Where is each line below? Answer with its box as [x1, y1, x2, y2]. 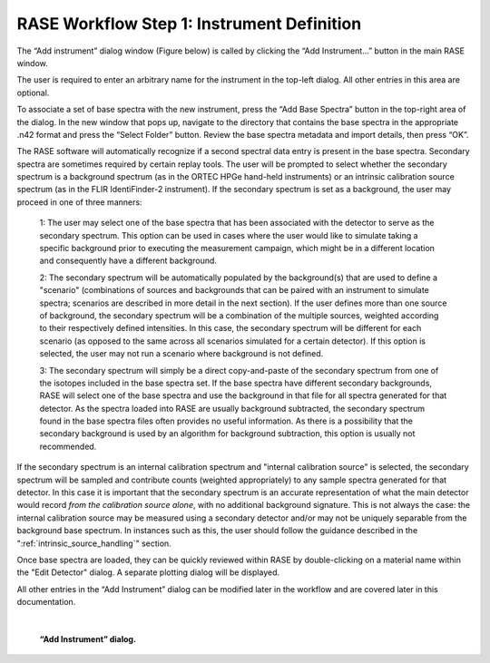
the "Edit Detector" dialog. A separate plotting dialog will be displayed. [16, 567, 280, 578]
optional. [16, 87, 50, 98]
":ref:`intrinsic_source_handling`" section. [16, 538, 171, 549]
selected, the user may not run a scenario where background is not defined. [39, 348, 324, 359]
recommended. [39, 441, 97, 452]
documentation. [16, 597, 76, 608]
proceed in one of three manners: [16, 196, 142, 208]
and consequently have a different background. [39, 255, 218, 267]
